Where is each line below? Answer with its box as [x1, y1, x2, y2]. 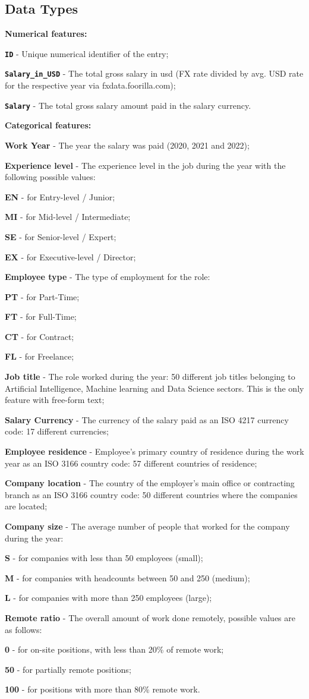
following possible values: [5, 171, 96, 183]
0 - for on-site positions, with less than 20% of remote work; [5, 643, 224, 656]
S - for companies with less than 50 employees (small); [5, 552, 203, 564]
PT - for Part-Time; [5, 290, 80, 303]
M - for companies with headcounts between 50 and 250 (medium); [5, 571, 250, 584]
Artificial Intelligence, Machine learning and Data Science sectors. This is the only [5, 382, 304, 394]
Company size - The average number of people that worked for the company [5, 520, 290, 533]
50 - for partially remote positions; [5, 663, 131, 675]
